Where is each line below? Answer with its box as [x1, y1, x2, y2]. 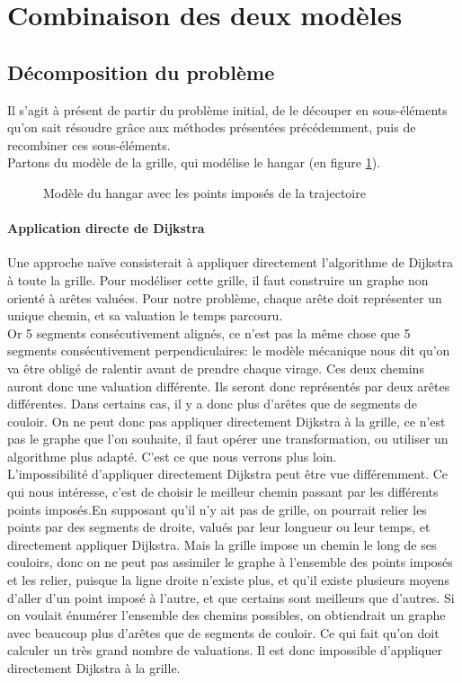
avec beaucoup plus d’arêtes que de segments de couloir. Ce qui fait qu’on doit [7, 623, 440, 642]
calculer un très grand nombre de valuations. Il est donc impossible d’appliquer [7, 641, 442, 660]
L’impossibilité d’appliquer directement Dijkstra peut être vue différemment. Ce [7, 464, 449, 483]
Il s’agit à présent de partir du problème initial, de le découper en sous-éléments [7, 100, 448, 119]
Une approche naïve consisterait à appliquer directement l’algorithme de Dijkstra [7, 253, 454, 272]
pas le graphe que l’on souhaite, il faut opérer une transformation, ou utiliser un [7, 429, 449, 448]
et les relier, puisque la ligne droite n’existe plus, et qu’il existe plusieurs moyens [7, 571, 449, 589]
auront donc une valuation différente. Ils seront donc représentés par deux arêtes [7, 376, 450, 395]
